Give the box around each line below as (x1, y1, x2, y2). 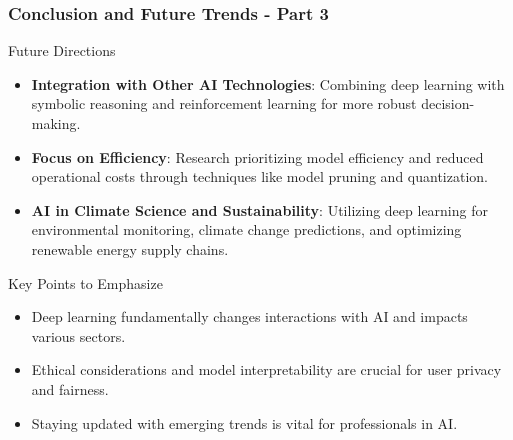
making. (31, 113, 81, 133)
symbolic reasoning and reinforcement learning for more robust (31, 93, 417, 114)
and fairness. (31, 378, 109, 399)
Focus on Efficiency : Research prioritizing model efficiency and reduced (31, 146, 484, 167)
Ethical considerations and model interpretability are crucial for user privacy (31, 359, 502, 380)
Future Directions (8, 40, 116, 61)
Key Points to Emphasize (8, 272, 163, 293)
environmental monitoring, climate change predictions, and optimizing (31, 219, 462, 240)
